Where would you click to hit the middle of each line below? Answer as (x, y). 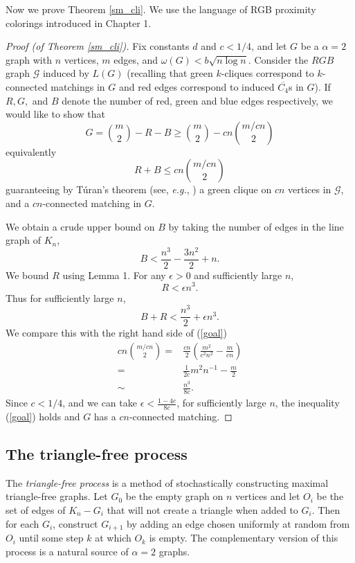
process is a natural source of (67, 551)
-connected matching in (92, 203)
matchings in (78, 86)
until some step (51, 538)
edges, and (136, 59)
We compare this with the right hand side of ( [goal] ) (116, 333)
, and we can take (100, 403)
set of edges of (36, 510)
